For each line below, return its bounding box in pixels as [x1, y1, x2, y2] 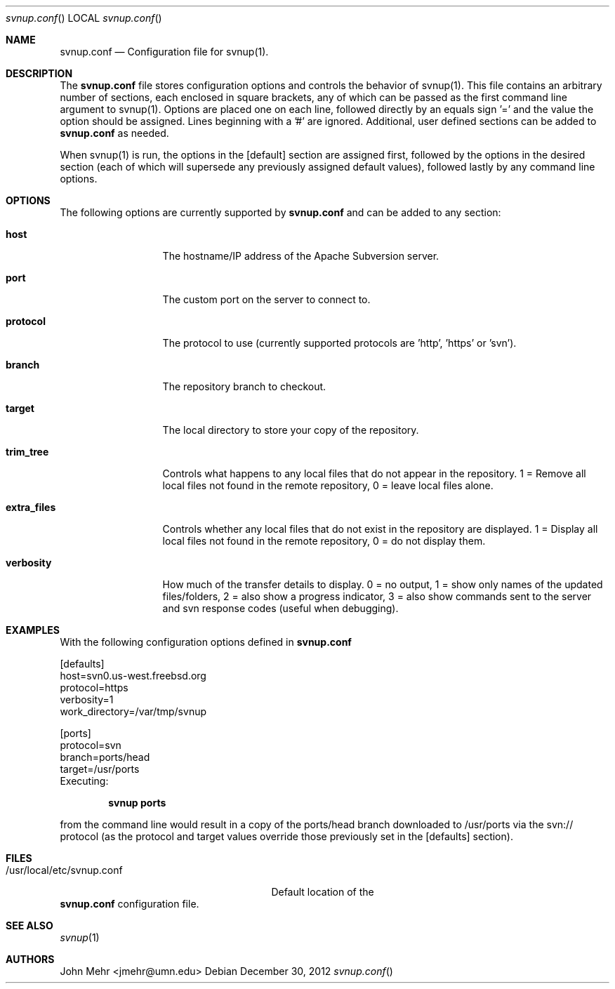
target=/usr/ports [60, 763, 140, 775]
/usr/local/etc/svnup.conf [6, 864, 123, 876]
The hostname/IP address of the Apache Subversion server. [162, 250, 439, 262]
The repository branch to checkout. [162, 380, 326, 392]
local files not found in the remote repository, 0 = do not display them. [162, 535, 486, 547]
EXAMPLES [6, 624, 60, 636]
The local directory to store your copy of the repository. [162, 424, 419, 436]
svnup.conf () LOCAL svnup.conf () [6, 12, 162, 24]
